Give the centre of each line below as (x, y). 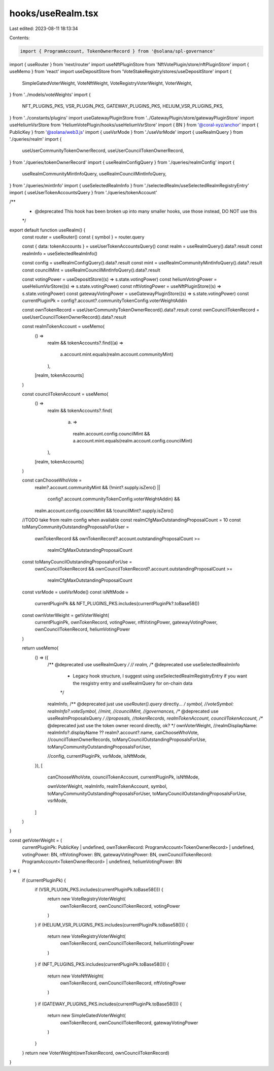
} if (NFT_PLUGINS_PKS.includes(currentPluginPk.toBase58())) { (102, 964)
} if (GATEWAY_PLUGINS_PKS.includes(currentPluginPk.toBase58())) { (108, 1004)
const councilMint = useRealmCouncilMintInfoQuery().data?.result (91, 270)
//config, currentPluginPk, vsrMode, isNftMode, (97, 756)
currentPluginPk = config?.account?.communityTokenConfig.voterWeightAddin (105, 301)
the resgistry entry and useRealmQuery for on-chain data (133, 683)
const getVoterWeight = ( (36, 840)
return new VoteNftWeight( (76, 976)
